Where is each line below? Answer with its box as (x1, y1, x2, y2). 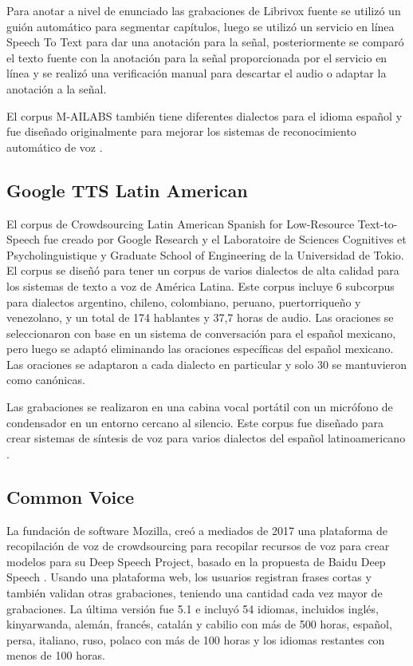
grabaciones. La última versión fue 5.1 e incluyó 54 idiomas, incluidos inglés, (6, 600, 379, 616)
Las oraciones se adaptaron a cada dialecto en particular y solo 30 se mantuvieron (6, 355, 407, 372)
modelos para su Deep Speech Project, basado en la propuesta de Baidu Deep (6, 553, 386, 569)
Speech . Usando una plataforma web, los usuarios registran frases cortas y (6, 569, 372, 585)
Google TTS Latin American (6, 177, 248, 202)
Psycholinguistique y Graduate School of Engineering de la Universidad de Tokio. (6, 246, 404, 263)
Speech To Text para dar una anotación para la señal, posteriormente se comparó (6, 34, 404, 50)
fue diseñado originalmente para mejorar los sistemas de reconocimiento (6, 123, 356, 140)
